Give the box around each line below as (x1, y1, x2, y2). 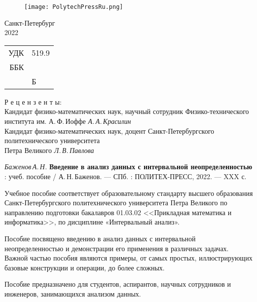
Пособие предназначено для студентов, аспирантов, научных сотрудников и (4, 279, 231, 289)
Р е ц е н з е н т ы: (4, 96, 62, 107)
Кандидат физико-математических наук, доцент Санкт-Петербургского (4, 125, 215, 136)
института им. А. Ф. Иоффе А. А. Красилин (4, 116, 131, 126)
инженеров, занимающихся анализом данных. (4, 288, 141, 299)
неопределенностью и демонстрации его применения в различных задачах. (4, 243, 229, 253)
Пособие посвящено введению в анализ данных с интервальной (4, 233, 196, 243)
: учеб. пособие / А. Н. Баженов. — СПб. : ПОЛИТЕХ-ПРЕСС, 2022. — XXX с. (4, 171, 247, 181)
